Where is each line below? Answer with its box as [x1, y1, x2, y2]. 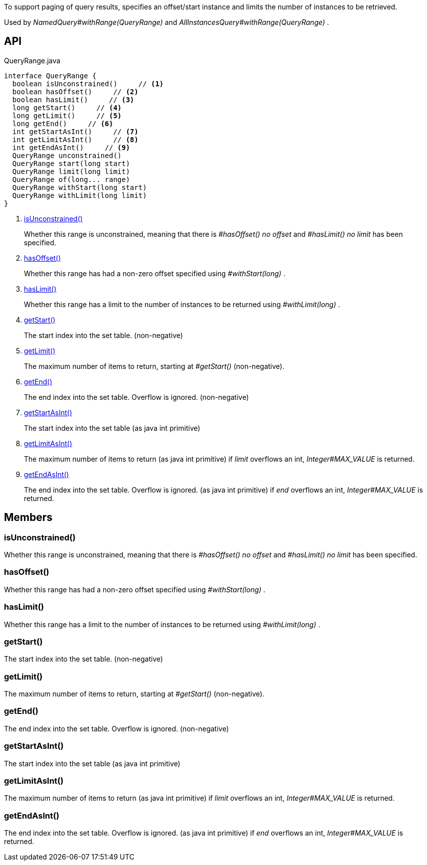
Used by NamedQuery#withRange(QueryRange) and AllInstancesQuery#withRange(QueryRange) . [4, 18, 329, 26]
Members [4, 511, 53, 524]
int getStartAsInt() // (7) [12, 127, 139, 136]
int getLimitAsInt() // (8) [12, 135, 139, 144]
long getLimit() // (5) [12, 111, 122, 120]
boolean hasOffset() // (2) [12, 87, 139, 96]
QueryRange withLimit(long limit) [12, 191, 147, 199]
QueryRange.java [4, 56, 61, 65]
